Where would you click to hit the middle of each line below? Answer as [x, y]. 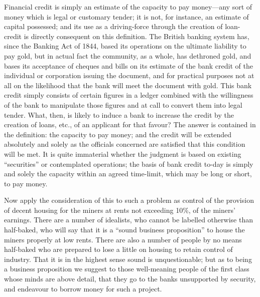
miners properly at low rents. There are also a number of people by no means [123, 239]
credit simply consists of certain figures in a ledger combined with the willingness [129, 95]
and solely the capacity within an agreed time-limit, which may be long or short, [128, 174]
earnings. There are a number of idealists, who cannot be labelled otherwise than [128, 220]
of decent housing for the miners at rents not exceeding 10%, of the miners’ [120, 210]
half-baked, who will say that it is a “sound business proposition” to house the [124, 230]
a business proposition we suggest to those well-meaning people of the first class [127, 269]
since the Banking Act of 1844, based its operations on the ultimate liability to [125, 46]
